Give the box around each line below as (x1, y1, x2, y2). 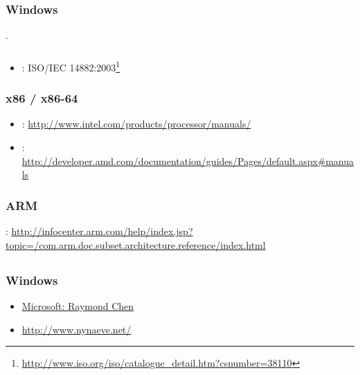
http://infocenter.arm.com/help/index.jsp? (11, 224, 193, 238)
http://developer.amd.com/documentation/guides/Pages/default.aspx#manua (21, 153, 354, 168)
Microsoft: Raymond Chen (21, 298, 134, 313)
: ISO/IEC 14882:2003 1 (21, 58, 120, 74)
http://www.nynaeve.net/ (21, 322, 132, 336)
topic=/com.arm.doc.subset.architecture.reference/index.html (6, 237, 266, 252)
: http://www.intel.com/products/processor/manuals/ (21, 116, 251, 131)
